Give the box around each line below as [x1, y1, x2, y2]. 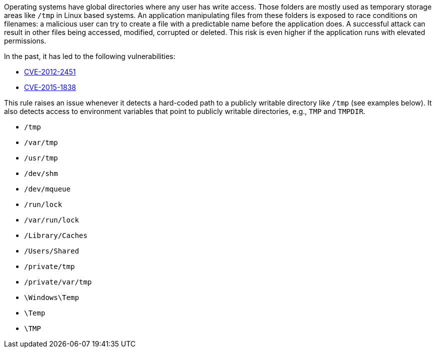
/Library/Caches [24, 231, 88, 239]
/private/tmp [24, 262, 75, 270]
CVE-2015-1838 [24, 83, 76, 91]
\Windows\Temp [24, 293, 79, 301]
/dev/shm [24, 169, 58, 177]
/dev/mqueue [24, 185, 71, 193]
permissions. [4, 36, 47, 45]
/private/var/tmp [24, 278, 92, 286]
